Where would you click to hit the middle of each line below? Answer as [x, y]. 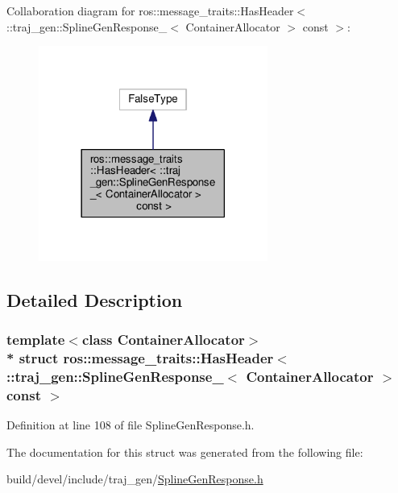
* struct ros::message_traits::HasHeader [140, 358]
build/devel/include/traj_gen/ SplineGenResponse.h [135, 479]
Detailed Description [95, 299]
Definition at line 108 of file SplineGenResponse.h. [131, 425]
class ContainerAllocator [163, 340]
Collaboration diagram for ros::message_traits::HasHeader [150, 10]
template [36, 340]
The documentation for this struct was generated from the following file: [185, 452]
